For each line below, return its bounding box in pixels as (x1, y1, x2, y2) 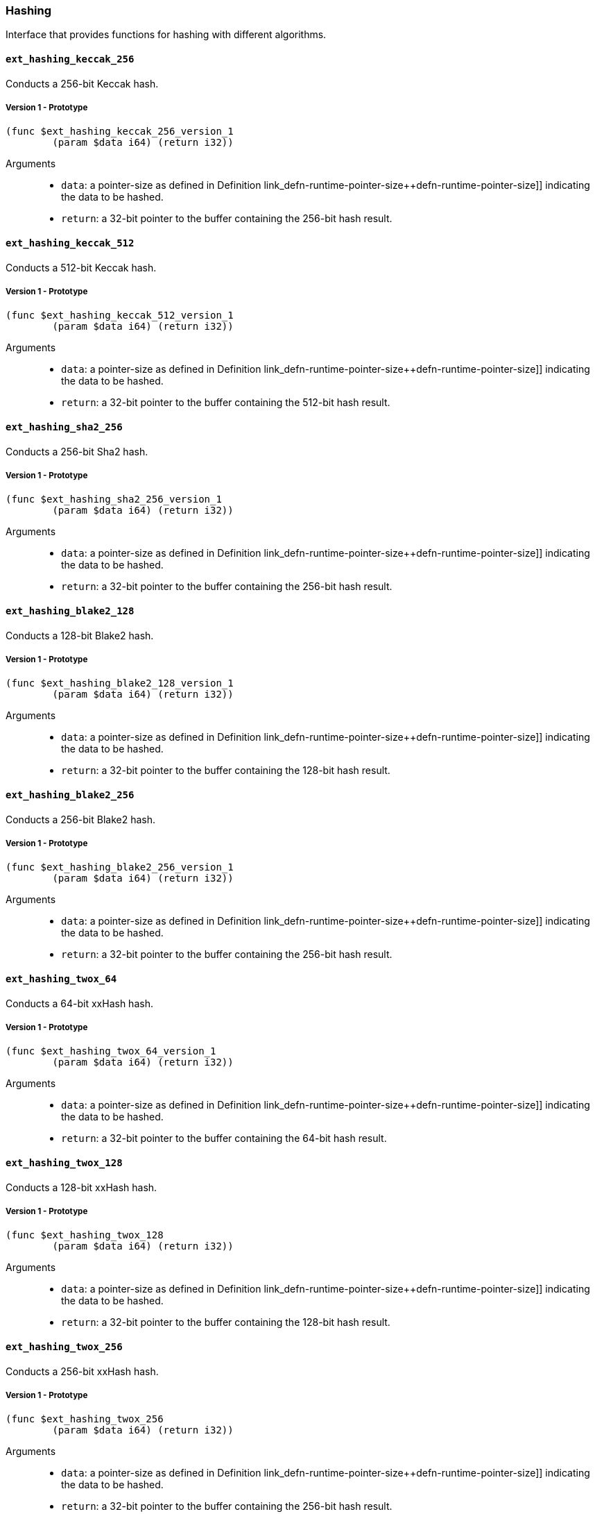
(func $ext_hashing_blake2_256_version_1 (6, 861, 234, 873)
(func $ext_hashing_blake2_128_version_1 (6, 678, 234, 689)
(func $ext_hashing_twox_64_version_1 (6, 1045, 216, 1057)
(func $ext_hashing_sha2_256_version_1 (6, 494, 222, 505)
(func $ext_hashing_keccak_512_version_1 (6, 310, 234, 321)
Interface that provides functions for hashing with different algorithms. (6, 28, 327, 41)
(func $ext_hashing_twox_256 (6, 1413, 164, 1425)
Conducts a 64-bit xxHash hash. (6, 997, 153, 1009)
